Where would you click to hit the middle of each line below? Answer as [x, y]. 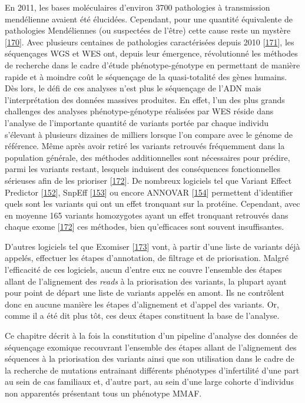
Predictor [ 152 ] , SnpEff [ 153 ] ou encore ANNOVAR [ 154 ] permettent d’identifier [149, 192]
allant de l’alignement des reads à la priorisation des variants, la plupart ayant [146, 281]
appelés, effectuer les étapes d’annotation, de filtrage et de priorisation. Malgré [147, 258]
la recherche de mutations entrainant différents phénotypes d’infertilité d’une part [152, 370]
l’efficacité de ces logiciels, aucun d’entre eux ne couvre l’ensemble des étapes [143, 270]
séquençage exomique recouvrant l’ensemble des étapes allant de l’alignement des [151, 347]
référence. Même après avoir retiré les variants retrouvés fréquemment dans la [145, 146]
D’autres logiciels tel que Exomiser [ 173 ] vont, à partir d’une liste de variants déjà [152, 246]
